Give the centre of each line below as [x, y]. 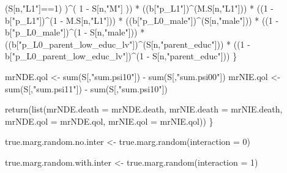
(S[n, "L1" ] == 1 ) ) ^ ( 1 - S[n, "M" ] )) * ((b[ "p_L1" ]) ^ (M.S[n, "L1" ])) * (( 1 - [140, 8]
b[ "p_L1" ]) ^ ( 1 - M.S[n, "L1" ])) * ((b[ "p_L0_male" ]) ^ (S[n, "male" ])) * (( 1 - [142, 20]
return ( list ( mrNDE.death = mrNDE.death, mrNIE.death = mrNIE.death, [144, 109]
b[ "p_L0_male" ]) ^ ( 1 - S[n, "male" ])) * [75, 32]
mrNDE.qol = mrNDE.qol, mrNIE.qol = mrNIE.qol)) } [109, 121]
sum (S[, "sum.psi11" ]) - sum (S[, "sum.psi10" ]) [86, 88]
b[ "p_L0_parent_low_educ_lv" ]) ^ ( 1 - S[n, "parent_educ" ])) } [121, 56]
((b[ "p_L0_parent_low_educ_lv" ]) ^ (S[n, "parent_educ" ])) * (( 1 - [128, 44]
